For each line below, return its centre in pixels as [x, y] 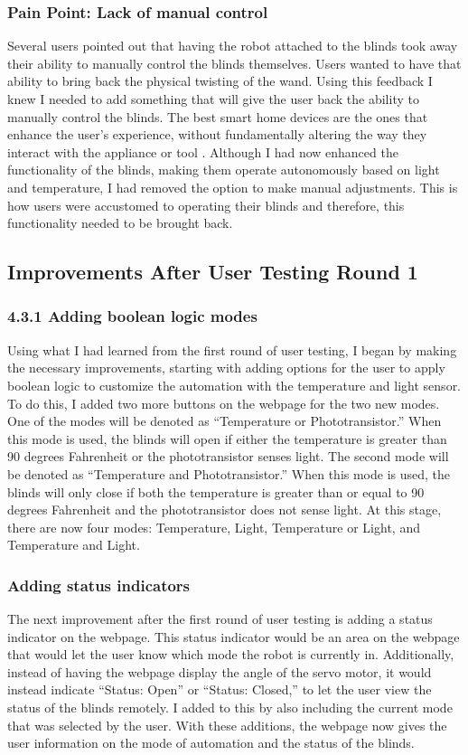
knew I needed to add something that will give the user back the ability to [213, 99]
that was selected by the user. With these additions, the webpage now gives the [227, 725]
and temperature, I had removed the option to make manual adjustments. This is [233, 187]
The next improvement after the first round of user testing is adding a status [220, 619]
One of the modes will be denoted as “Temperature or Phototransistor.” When [225, 421]
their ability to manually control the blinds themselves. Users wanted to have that [234, 63]
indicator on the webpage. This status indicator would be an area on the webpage [234, 636]
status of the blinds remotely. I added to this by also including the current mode [230, 708]
